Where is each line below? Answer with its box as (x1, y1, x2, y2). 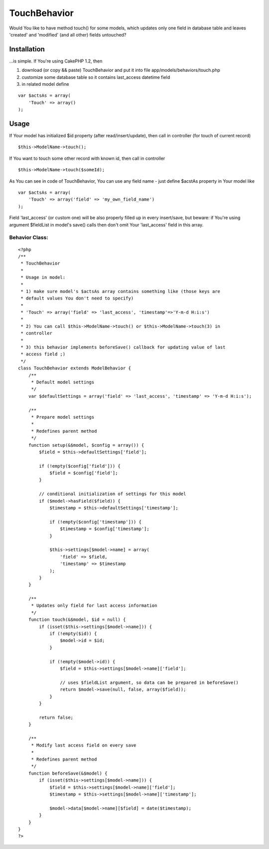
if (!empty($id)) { (49, 631, 97, 636)
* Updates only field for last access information (31, 603, 157, 608)
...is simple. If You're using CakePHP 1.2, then (9, 58, 103, 64)
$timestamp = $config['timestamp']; (60, 526, 149, 532)
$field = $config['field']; (49, 470, 118, 476)
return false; (39, 714, 74, 720)
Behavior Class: (9, 234, 48, 241)
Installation (9, 45, 45, 53)
